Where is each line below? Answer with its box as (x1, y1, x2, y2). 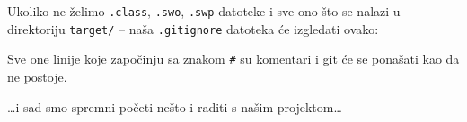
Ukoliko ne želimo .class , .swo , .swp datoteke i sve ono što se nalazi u (7, 2, 401, 20)
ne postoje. (7, 66, 67, 85)
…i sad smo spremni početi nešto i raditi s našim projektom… (7, 97, 342, 116)
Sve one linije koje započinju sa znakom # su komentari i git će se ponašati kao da (7, 49, 460, 68)
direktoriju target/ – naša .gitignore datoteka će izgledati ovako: (7, 19, 379, 38)
